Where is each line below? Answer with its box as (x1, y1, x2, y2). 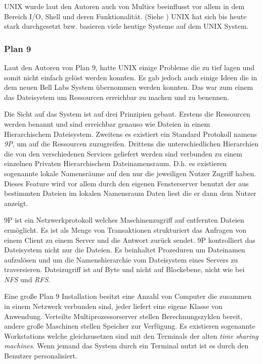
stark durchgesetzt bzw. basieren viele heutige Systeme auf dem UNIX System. (4, 21, 249, 31)
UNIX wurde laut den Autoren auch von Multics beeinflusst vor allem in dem (4, 1, 245, 11)
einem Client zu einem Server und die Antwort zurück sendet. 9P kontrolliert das (4, 234, 255, 245)
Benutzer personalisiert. (4, 350, 77, 361)
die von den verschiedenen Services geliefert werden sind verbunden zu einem (4, 148, 242, 159)
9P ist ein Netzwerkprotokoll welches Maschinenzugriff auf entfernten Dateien (4, 215, 244, 225)
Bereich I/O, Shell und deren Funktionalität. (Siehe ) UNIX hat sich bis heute (4, 11, 247, 21)
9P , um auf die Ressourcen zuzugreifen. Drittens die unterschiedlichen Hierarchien (4, 138, 258, 149)
